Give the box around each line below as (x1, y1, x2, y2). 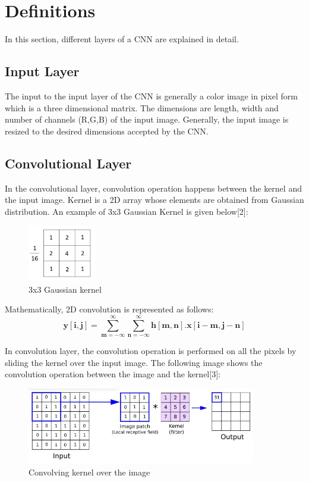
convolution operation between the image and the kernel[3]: (5, 368, 220, 380)
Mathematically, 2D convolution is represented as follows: (5, 303, 214, 315)
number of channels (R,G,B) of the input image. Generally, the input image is (5, 113, 289, 126)
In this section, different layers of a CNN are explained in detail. (5, 33, 239, 45)
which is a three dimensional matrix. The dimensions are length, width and (5, 101, 279, 114)
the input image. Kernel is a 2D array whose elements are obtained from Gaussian (5, 193, 304, 206)
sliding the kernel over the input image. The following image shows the (5, 356, 263, 368)
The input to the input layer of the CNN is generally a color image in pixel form (5, 89, 298, 102)
